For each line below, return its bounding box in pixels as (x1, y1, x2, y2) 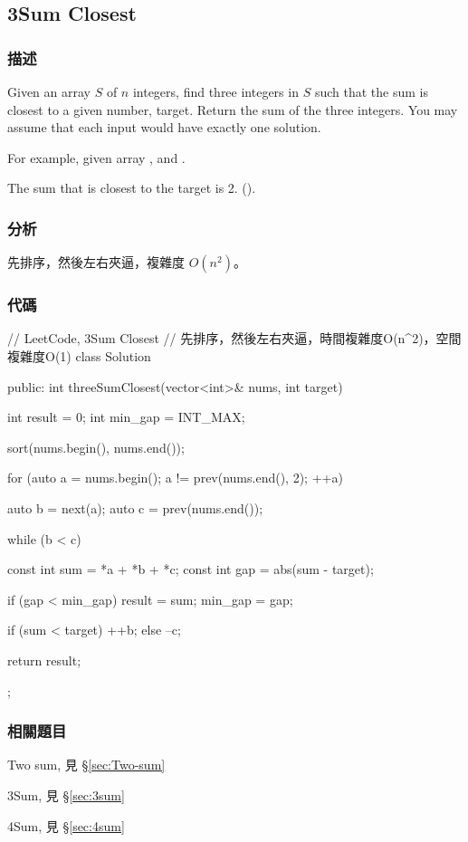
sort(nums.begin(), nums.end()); (7, 437, 185, 456)
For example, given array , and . (7, 148, 186, 167)
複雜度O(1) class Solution (7, 347, 151, 365)
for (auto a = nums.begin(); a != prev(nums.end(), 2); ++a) (7, 468, 343, 487)
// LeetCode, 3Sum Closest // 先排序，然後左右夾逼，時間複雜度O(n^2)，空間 (7, 329, 462, 348)
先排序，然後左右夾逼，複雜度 (7, 253, 185, 272)
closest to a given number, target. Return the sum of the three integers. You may (7, 100, 458, 119)
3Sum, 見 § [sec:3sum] (7, 785, 125, 804)
